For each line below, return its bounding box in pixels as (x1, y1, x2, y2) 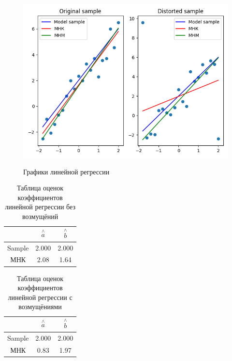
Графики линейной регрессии (23, 166, 110, 176)
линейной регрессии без (5, 202, 75, 212)
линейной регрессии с (8, 292, 72, 302)
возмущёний (22, 211, 58, 221)
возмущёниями (18, 301, 62, 312)
